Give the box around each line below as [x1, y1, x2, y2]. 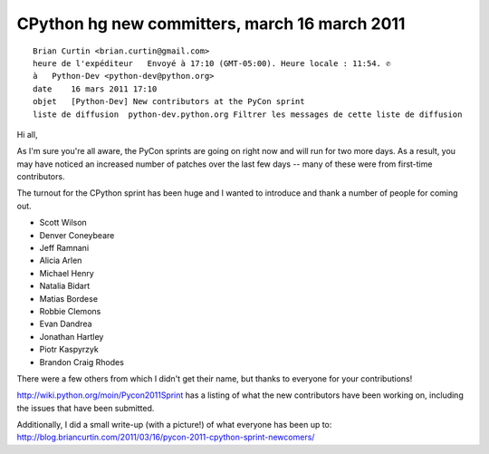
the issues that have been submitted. [16, 402, 155, 413]
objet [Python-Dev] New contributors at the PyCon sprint [33, 96, 305, 107]
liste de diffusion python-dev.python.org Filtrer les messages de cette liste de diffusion [33, 109, 463, 120]
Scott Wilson [39, 217, 88, 228]
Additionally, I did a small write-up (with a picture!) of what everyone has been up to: [16, 420, 332, 430]
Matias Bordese [39, 293, 99, 304]
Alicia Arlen [39, 255, 82, 266]
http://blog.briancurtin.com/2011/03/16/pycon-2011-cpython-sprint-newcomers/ [16, 431, 315, 443]
